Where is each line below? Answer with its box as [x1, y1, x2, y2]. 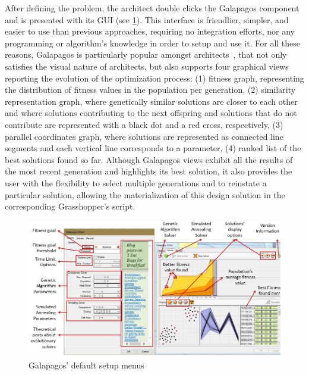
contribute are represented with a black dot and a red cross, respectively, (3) [5, 118, 283, 130]
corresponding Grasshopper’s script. [5, 200, 135, 212]
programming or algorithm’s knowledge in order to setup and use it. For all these [5, 36, 301, 49]
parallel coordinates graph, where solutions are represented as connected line [5, 130, 283, 142]
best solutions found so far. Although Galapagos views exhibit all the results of [5, 153, 293, 165]
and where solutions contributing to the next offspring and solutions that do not [5, 107, 297, 119]
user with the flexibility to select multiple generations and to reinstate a [5, 176, 267, 189]
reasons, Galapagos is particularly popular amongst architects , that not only [5, 48, 287, 61]
